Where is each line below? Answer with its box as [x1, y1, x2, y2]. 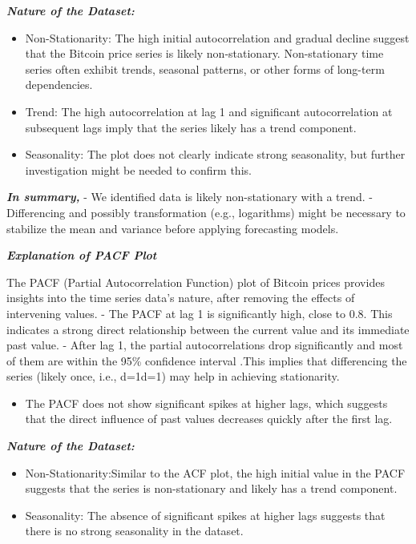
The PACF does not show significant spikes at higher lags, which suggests [25, 394, 388, 411]
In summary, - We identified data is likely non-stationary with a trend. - [6, 188, 374, 205]
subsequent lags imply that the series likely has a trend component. [25, 119, 357, 135]
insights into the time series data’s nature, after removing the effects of [6, 289, 355, 306]
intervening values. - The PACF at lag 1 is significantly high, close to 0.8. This [6, 304, 393, 321]
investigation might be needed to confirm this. [25, 161, 252, 178]
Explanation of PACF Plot [6, 247, 157, 264]
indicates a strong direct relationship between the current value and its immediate [6, 320, 410, 337]
